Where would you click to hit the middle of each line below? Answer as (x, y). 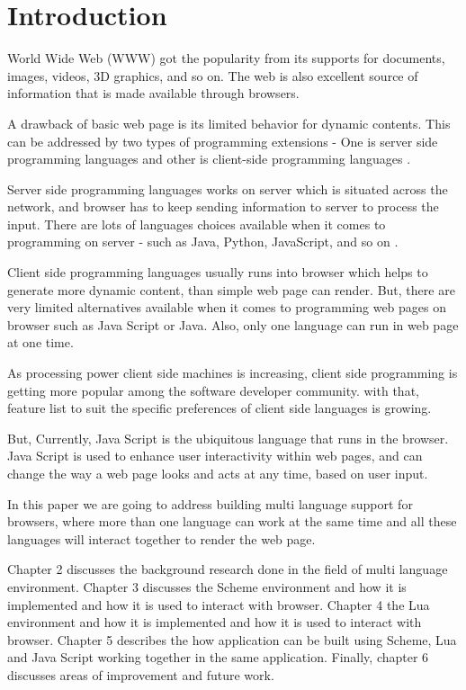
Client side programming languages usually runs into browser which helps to (218, 272)
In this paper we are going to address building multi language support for (210, 503)
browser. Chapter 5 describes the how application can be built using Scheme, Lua (232, 639)
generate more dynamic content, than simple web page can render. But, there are (231, 289)
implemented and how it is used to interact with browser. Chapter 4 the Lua (219, 604)
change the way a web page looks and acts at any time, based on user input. (218, 473)
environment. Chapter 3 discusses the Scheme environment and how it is (207, 586)
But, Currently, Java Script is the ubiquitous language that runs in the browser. (228, 438)
